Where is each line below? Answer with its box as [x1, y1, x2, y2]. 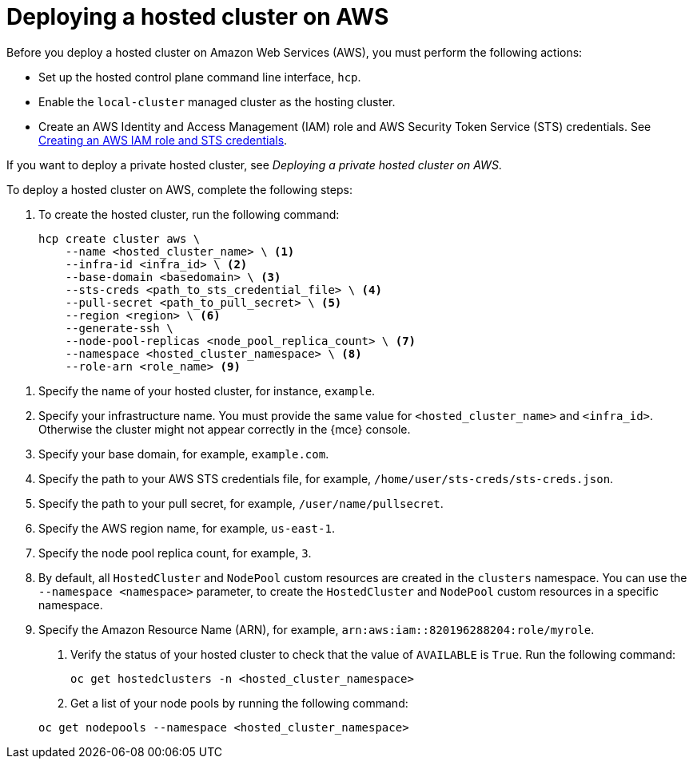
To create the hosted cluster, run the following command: [38, 207, 340, 221]
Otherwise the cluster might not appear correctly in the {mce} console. [38, 422, 411, 436]
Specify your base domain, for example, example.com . [38, 446, 329, 461]
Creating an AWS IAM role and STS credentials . [38, 133, 288, 147]
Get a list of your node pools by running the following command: [70, 696, 408, 710]
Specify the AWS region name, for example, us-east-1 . [38, 521, 335, 535]
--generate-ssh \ [65, 321, 173, 335]
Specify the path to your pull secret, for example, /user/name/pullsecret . [38, 496, 444, 510]
